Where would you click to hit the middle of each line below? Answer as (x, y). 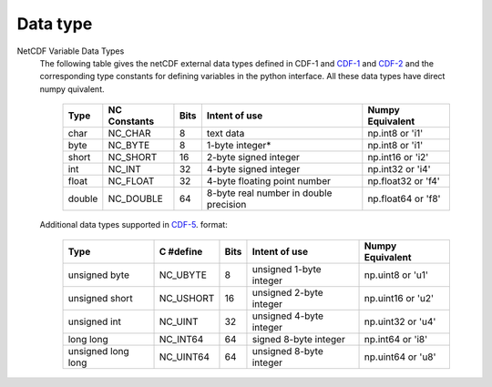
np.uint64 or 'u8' (400, 357)
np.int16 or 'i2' (398, 158)
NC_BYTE (129, 146)
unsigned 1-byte (287, 269)
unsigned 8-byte (287, 351)
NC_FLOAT (131, 181)
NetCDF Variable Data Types (71, 51)
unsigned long (98, 351)
